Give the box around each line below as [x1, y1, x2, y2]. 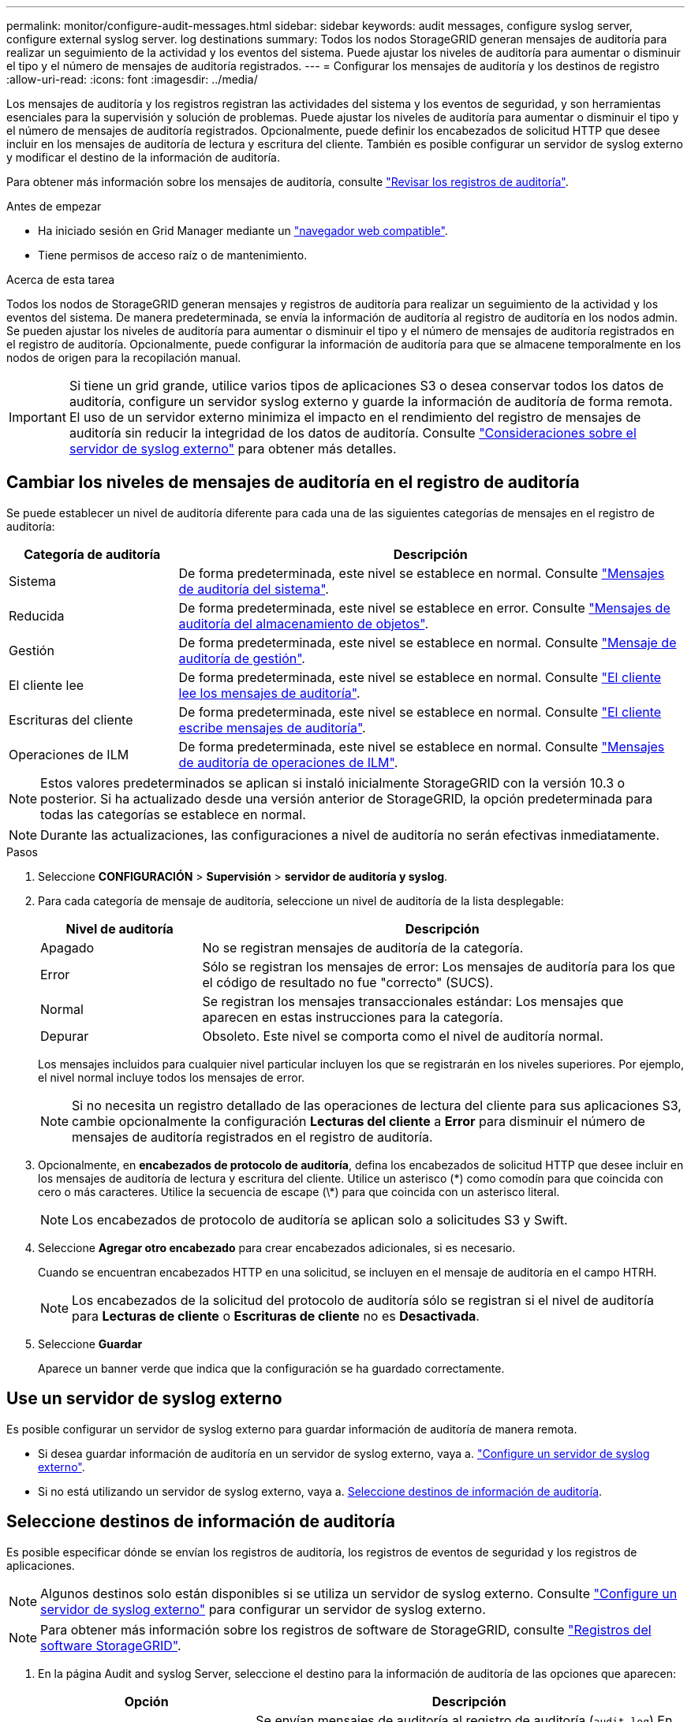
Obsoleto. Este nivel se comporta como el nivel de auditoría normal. [202, 1027, 603, 1044]
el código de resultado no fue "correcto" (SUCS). [202, 974, 494, 990]
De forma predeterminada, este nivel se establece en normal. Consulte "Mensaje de [178, 634, 677, 650]
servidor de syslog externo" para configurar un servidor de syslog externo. [40, 1601, 486, 1617]
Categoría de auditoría [24, 546, 161, 562]
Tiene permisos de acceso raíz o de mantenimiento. [38, 248, 308, 262]
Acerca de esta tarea [6, 273, 115, 286]
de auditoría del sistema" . [178, 580, 329, 597]
